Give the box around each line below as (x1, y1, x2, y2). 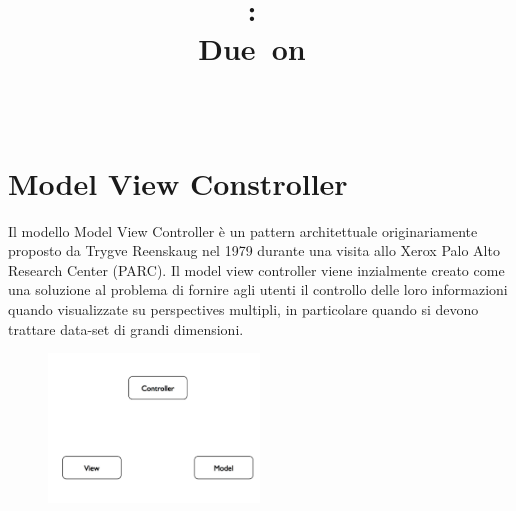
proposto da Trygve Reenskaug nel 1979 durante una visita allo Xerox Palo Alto (8, 240, 500, 261)
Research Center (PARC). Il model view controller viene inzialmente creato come (8, 259, 505, 280)
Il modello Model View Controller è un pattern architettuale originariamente (8, 220, 478, 241)
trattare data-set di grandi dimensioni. (8, 318, 244, 339)
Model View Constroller (8, 162, 348, 203)
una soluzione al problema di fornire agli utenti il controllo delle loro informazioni (8, 279, 508, 300)
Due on (198, 28, 306, 69)
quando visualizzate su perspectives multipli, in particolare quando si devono (8, 299, 479, 320)
